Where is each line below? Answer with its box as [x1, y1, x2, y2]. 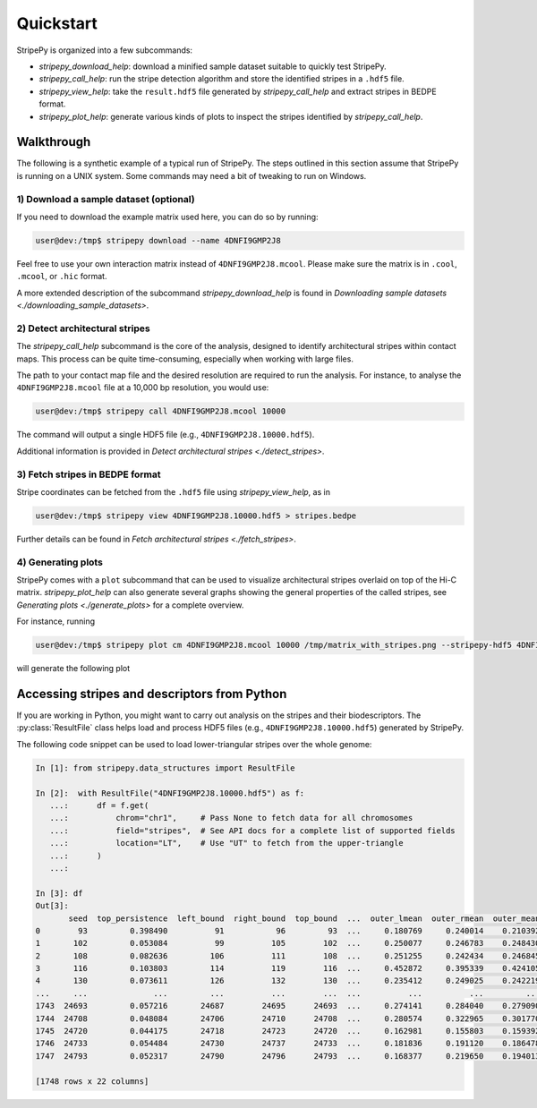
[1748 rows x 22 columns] [35, 1076, 149, 1087]
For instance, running [16, 616, 96, 626]
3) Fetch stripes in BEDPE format [16, 468, 161, 481]
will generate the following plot [16, 663, 131, 674]
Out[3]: [35, 900, 69, 911]
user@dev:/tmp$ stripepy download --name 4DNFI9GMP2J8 [35, 235, 281, 245]
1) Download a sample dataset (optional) [16, 192, 196, 205]
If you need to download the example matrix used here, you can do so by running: [16, 211, 319, 222]
